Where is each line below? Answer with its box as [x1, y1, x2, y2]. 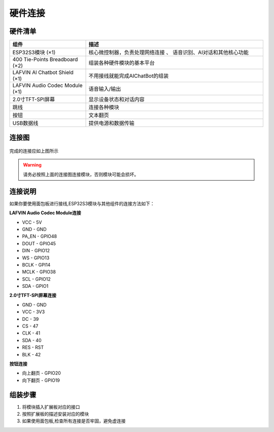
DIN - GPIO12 [22, 248, 50, 254]
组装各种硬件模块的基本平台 [88, 59, 155, 67]
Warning [23, 162, 42, 168]
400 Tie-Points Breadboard [12, 56, 78, 63]
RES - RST [22, 344, 44, 350]
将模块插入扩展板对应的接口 [22, 404, 80, 410]
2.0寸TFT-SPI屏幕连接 [9, 292, 57, 298]
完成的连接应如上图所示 [9, 148, 58, 154]
